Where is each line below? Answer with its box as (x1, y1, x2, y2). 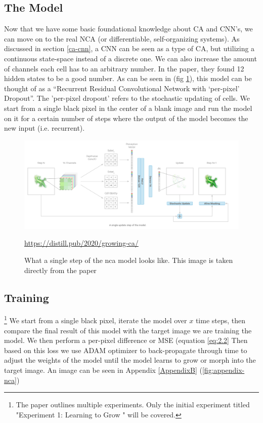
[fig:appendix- (202, 365, 245, 375)
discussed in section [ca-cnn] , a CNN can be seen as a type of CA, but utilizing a (4, 43, 255, 54)
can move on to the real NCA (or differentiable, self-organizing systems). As (4, 33, 240, 44)
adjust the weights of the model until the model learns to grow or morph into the (4, 355, 256, 365)
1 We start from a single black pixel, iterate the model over (4, 314, 187, 326)
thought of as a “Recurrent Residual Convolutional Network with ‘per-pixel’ (4, 83, 240, 93)
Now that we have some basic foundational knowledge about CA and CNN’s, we (4, 23, 253, 34)
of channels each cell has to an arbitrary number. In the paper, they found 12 (4, 63, 244, 73)
